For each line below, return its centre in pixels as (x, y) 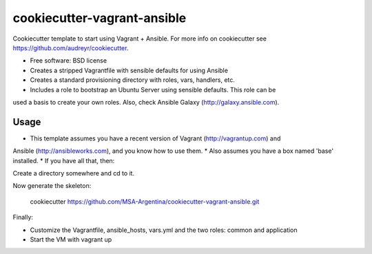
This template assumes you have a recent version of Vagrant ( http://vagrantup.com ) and (155, 138)
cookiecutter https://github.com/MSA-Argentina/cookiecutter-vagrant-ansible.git (145, 201)
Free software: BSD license (68, 61)
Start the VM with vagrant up (71, 239)
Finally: (23, 218)
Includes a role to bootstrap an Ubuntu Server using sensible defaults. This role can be (153, 89)
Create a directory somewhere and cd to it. (73, 173)
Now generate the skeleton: (52, 186)
